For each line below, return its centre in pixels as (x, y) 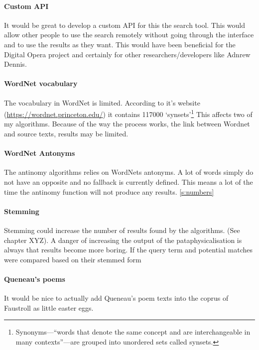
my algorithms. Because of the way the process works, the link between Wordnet (127, 124)
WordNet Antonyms (40, 153)
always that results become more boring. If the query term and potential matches (129, 250)
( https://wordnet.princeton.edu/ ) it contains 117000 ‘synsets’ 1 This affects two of (128, 113)
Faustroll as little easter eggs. (49, 307)
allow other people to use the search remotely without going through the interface (129, 35)
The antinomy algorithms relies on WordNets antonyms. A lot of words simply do (129, 172)
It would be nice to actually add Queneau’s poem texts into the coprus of (116, 298)
